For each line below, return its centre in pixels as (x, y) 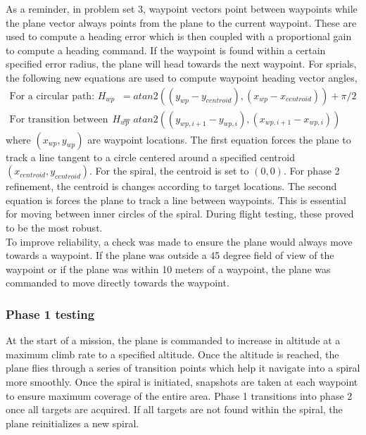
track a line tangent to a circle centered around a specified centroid (150, 157)
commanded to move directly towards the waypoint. (118, 283)
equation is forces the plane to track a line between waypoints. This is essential (176, 200)
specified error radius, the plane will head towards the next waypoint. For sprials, (181, 64)
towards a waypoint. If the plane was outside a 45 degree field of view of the (170, 255)
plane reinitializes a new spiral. (72, 423)
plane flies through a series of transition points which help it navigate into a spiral (183, 368)
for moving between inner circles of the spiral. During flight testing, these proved (180, 214)
